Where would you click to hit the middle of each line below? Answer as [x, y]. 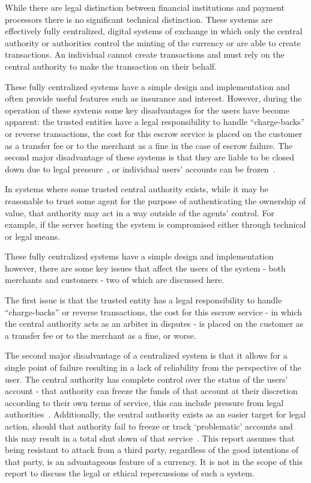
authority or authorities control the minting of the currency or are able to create [153, 42]
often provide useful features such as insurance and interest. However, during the [153, 98]
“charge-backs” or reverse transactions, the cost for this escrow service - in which [154, 311]
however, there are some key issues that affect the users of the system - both [145, 268]
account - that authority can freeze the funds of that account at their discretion [151, 391]
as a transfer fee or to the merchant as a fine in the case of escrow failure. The [149, 145]
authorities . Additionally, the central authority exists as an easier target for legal [155, 414]
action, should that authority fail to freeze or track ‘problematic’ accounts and [149, 426]
